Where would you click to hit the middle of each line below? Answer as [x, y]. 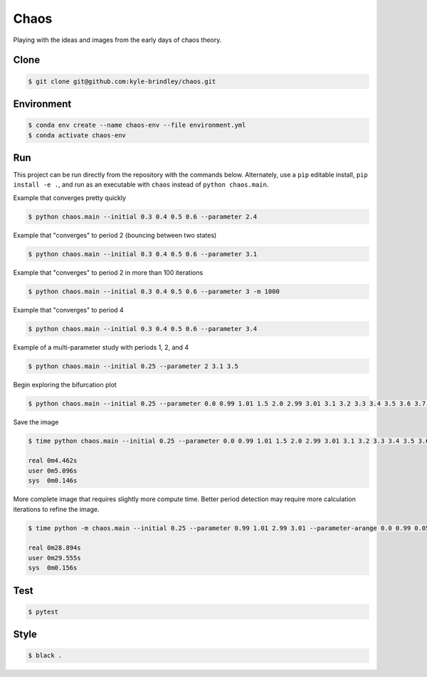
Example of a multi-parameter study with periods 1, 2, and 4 [101, 347]
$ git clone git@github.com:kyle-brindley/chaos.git [122, 81]
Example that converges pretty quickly [70, 198]
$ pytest [43, 612]
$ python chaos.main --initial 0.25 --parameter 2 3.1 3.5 [133, 366]
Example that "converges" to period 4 [68, 310]
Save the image [36, 422]
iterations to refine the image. [56, 509]
